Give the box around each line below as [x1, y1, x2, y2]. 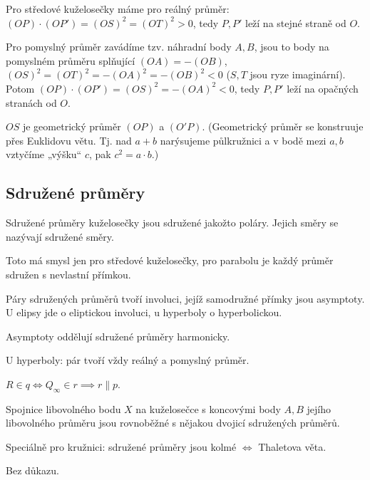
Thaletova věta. [258, 439, 327, 454]
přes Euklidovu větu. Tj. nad [6, 132, 132, 147]
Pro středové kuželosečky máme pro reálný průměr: [6, 1, 230, 16]
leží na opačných [287, 80, 359, 95]
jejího [307, 401, 332, 416]
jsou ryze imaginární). [250, 67, 346, 82]
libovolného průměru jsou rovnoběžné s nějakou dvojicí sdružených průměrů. [6, 415, 340, 430]
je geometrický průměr [22, 119, 121, 134]
